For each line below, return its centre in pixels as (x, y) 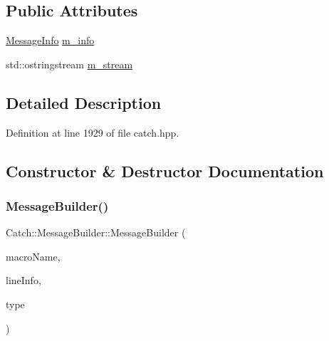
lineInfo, (23, 280)
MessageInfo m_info (50, 40)
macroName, (33, 256)
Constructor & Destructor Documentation (165, 170)
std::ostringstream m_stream (69, 64)
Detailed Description (84, 102)
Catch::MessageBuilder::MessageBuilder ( (96, 232)
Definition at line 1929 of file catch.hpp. (93, 132)
